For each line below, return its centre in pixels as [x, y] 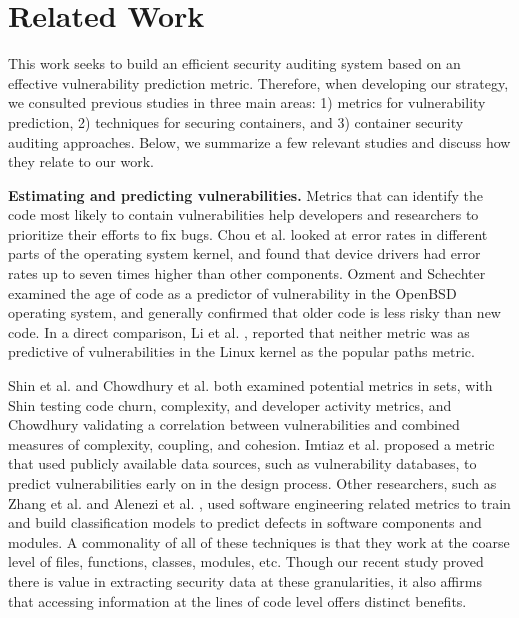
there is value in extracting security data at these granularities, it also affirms [245, 580]
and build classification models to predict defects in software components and [245, 522]
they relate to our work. [81, 161]
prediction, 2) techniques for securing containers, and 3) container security [236, 121]
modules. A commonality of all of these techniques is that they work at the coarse [259, 541]
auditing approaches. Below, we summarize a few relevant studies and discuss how [259, 141]
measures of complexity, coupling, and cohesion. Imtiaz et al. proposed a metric [251, 443]
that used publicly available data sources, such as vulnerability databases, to [242, 463]
